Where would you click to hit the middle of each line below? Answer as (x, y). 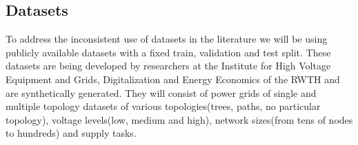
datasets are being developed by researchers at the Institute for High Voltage (168, 66)
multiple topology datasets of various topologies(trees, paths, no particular (163, 106)
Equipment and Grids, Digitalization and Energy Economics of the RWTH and (173, 79)
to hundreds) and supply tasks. (71, 133)
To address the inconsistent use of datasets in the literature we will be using (167, 39)
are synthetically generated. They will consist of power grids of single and (161, 92)
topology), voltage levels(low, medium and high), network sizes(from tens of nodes (179, 119)
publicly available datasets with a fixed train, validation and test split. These (168, 52)
